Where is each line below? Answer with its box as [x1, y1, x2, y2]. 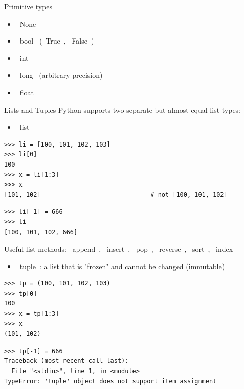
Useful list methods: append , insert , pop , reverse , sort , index [4, 243, 233, 254]
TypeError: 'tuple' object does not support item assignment [4, 377, 217, 385]
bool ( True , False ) [19, 35, 94, 46]
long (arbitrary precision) [19, 70, 103, 80]
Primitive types [4, 1, 53, 11]
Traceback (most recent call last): [4, 357, 129, 365]
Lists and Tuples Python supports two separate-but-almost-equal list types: [4, 104, 241, 115]
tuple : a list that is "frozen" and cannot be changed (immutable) [19, 260, 225, 271]
